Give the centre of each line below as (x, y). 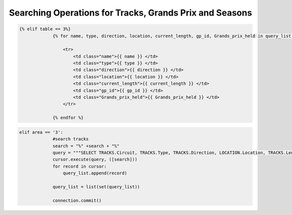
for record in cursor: (80, 166)
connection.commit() (77, 200)
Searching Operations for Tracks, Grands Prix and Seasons (131, 13)
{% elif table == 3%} (45, 29)
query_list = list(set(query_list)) (96, 187)
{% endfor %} (68, 118)
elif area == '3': (41, 132)
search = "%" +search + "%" (86, 146)
